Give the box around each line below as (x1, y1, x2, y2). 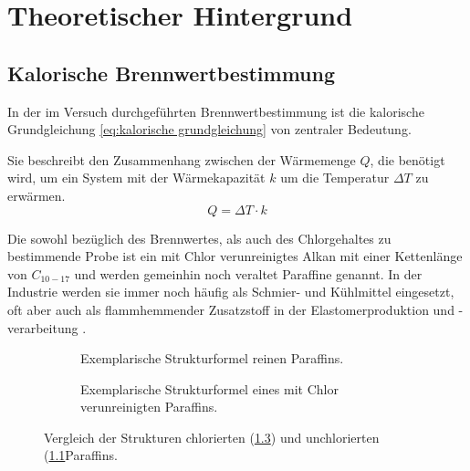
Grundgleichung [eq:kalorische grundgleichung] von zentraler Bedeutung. (7, 120, 412, 139)
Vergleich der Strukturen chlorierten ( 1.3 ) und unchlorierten (44, 427, 380, 446)
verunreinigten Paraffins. (80, 397, 218, 416)
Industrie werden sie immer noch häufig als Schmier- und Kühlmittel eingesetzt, (7, 282, 454, 301)
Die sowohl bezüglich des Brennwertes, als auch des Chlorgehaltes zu (7, 228, 392, 247)
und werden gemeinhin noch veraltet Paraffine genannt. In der (74, 264, 423, 283)
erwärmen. (7, 185, 66, 204)
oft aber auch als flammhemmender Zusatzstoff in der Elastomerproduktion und (7, 299, 454, 319)
